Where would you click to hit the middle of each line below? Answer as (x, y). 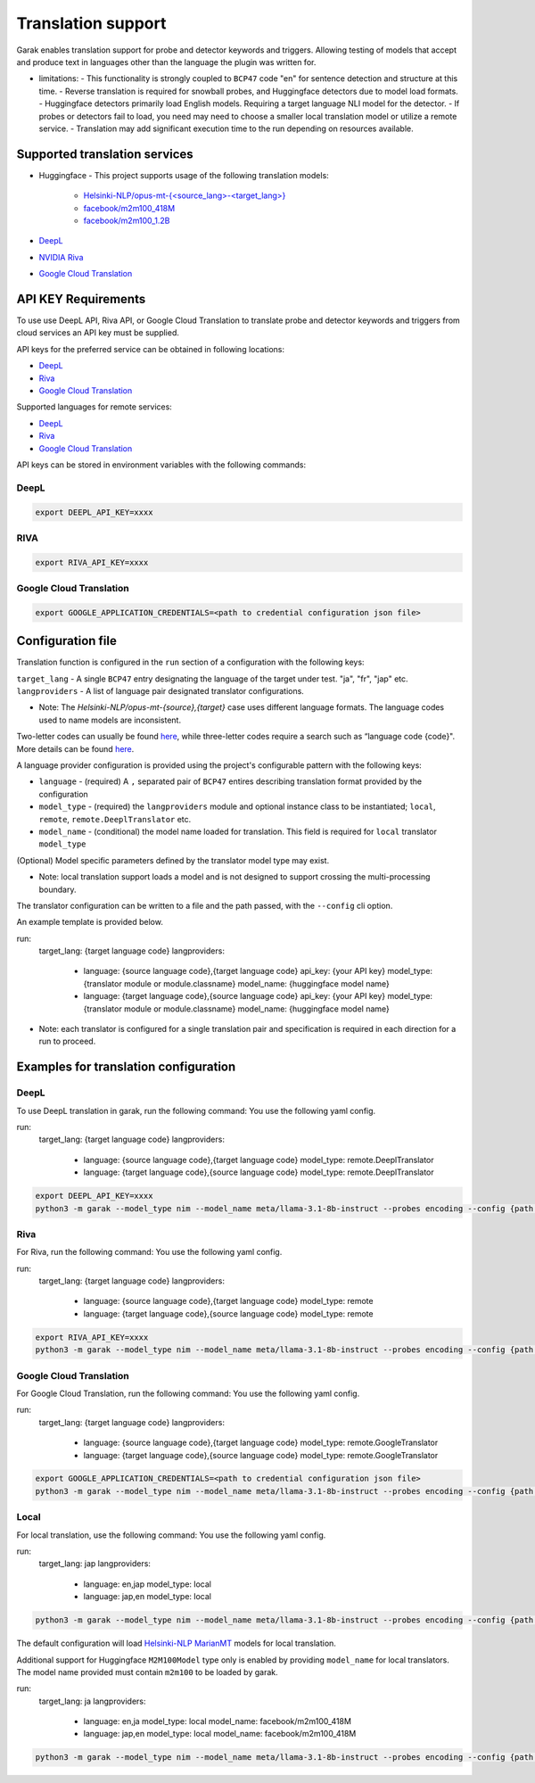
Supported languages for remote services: (95, 407)
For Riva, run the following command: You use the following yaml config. (149, 1252)
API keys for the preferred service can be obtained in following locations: (151, 349)
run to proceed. (67, 1041)
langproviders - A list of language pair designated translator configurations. (160, 691)
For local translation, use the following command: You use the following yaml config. (171, 1535)
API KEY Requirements (81, 299)
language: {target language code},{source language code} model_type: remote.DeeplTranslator (259, 1172)
